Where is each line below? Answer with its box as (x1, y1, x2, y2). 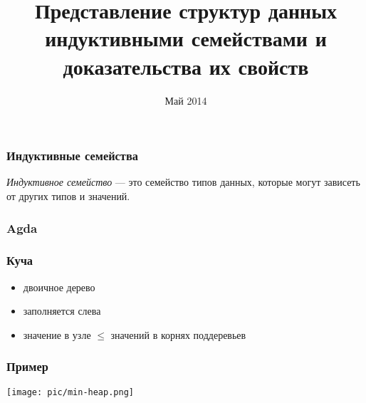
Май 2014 (164, 93, 207, 108)
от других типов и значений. (6, 188, 130, 203)
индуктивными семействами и (45, 23, 327, 53)
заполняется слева (23, 303, 101, 318)
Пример (6, 357, 48, 375)
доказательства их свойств (63, 51, 309, 80)
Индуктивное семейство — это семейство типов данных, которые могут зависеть (6, 174, 360, 189)
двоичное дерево (23, 279, 95, 294)
